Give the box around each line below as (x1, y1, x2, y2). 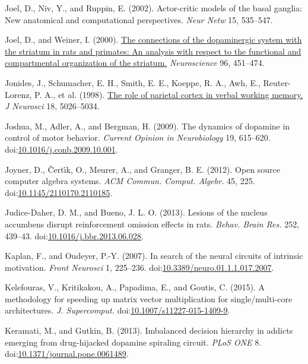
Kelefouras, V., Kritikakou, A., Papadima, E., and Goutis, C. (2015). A (5, 281, 265, 293)
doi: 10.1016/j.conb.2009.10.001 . (5, 143, 118, 155)
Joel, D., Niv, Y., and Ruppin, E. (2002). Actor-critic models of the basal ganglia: (5, 2, 303, 14)
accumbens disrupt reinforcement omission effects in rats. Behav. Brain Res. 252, (5, 217, 300, 230)
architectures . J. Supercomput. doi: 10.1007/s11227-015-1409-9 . (5, 304, 230, 316)
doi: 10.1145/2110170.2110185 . (5, 186, 113, 198)
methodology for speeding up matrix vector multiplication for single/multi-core (5, 292, 293, 305)
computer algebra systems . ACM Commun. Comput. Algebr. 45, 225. (5, 175, 255, 187)
